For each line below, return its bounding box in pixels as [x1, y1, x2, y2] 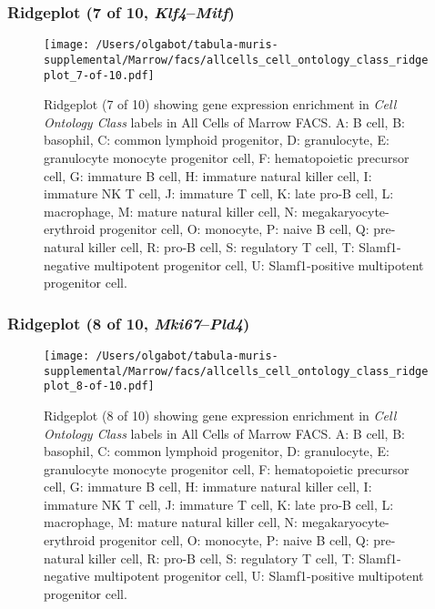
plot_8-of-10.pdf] [44, 380, 155, 393]
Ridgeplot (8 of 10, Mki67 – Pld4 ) [7, 311, 250, 334]
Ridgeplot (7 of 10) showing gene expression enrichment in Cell [44, 95, 397, 114]
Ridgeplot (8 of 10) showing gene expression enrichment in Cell [44, 405, 397, 424]
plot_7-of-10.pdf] [44, 68, 155, 82]
